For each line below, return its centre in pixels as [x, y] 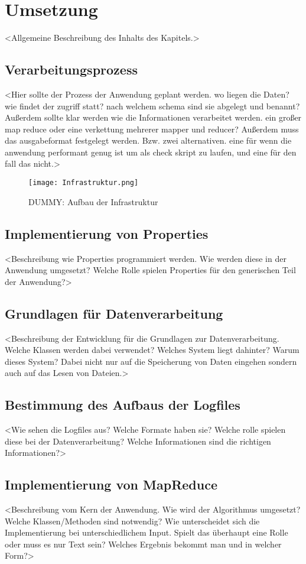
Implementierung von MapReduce [111, 484]
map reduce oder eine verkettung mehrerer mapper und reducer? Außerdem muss [152, 129]
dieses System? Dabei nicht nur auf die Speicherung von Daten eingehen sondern [151, 361]
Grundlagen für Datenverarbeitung [114, 313]
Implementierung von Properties [107, 233]
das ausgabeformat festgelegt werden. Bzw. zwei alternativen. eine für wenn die [148, 140]
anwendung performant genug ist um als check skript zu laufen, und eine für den [151, 152]
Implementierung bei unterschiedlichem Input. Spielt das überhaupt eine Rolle [147, 532]
